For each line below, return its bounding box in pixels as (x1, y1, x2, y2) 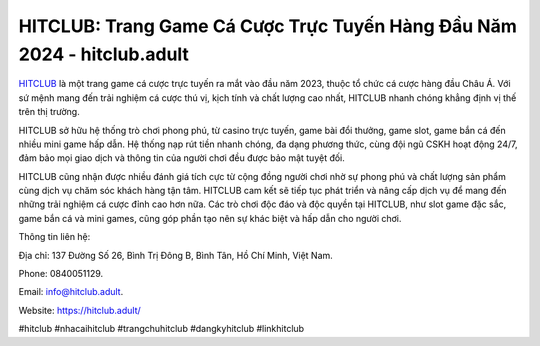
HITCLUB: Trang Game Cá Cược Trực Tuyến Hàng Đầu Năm (18, 15, 517, 37)
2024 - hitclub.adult (18, 43, 190, 65)
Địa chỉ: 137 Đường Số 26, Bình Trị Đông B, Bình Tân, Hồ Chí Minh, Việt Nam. (18, 249, 334, 261)
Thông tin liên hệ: (18, 231, 91, 243)
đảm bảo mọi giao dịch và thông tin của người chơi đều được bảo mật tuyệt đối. (18, 152, 345, 164)
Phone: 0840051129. (18, 268, 104, 280)
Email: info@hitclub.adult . (18, 286, 124, 298)
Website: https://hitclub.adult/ (18, 304, 142, 316)
